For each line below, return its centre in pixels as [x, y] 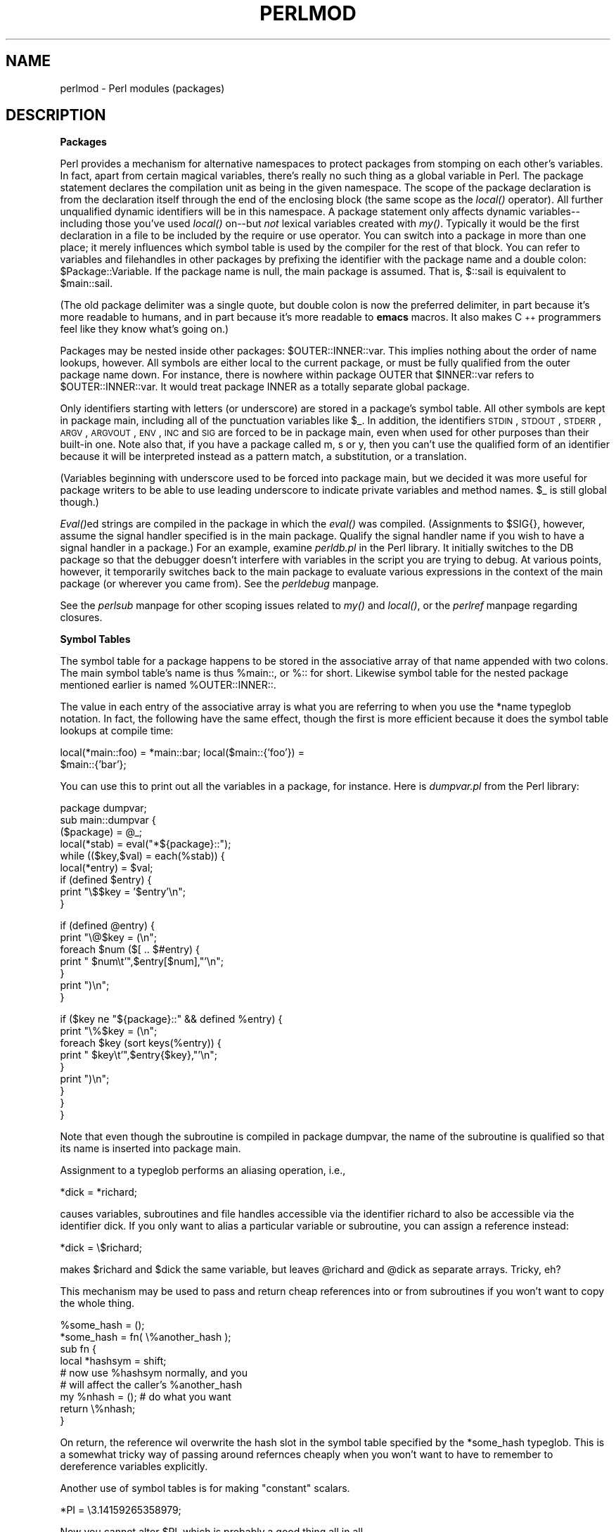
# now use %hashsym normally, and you [154, 1373]
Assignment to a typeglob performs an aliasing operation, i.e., [203, 1170]
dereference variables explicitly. [134, 1467]
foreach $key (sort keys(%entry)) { [141, 1043]
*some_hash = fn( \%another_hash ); [146, 1337]
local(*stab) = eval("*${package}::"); [146, 844]
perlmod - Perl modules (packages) [142, 88]
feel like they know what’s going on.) [145, 329]
